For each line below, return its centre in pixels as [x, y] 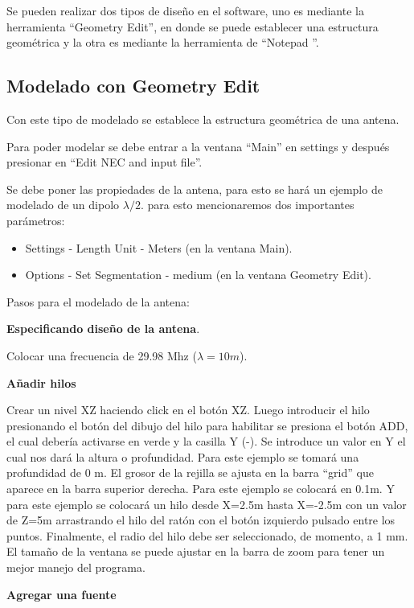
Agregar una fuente [61, 594]
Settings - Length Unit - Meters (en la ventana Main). [159, 247]
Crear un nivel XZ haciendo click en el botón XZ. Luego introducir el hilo [188, 410]
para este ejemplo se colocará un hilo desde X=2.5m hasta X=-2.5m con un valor [207, 504]
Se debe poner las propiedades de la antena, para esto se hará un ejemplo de [195, 189]
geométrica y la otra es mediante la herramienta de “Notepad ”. [163, 42]
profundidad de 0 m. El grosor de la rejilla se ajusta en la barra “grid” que [190, 472]
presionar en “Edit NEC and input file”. [105, 162]
